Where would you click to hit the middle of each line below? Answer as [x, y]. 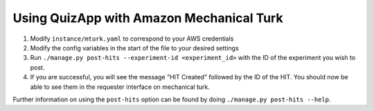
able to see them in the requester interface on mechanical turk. [120, 87]
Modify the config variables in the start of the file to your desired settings [134, 48]
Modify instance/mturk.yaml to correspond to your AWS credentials [132, 39]
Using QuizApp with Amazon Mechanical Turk [148, 18]
